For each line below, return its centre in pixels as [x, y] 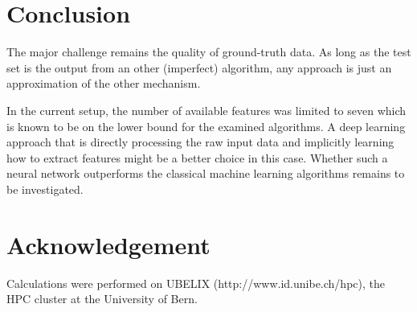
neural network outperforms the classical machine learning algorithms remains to [206, 173]
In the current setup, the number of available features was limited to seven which [206, 110]
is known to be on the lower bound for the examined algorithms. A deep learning [206, 126]
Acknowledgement [108, 244]
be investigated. [45, 189]
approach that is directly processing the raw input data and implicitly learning [200, 142]
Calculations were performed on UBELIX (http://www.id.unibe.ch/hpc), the [196, 283]
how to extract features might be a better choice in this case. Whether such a [197, 157]
